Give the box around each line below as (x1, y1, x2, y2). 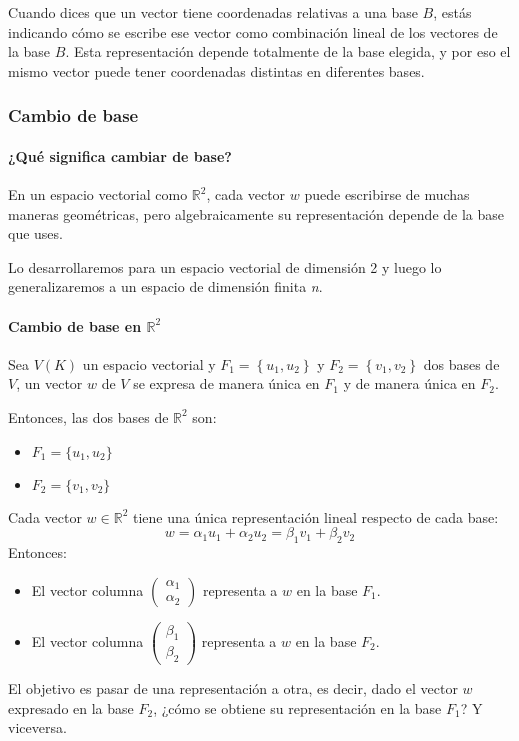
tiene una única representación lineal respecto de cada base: (133, 506, 499, 527)
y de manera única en (343, 373, 476, 394)
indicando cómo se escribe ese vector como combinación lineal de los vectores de (8, 21, 498, 42)
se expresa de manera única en (133, 373, 320, 394)
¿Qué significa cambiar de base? (8, 145, 232, 166)
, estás (433, 2, 472, 22)
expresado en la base (8, 697, 134, 718)
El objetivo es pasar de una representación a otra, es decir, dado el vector (8, 678, 458, 699)
